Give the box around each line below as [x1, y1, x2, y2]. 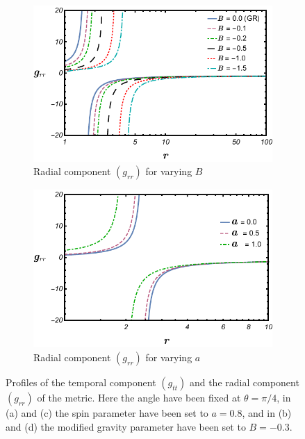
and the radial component [189, 374, 299, 389]
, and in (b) [242, 405, 292, 420]
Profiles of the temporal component [6, 374, 156, 389]
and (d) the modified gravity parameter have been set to [6, 419, 246, 433]
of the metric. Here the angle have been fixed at [37, 390, 241, 404]
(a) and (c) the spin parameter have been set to [6, 405, 208, 420]
